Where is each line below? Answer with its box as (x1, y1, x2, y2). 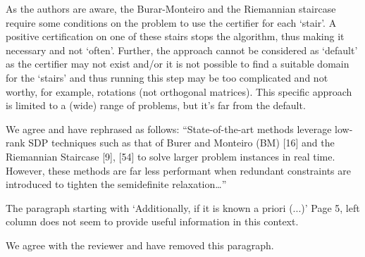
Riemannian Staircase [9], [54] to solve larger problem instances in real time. (6, 149, 335, 163)
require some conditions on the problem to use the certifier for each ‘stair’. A (6, 15, 337, 30)
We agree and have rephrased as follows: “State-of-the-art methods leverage (6, 121, 332, 136)
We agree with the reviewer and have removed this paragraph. (6, 237, 274, 252)
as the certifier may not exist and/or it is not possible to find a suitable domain (6, 56, 349, 71)
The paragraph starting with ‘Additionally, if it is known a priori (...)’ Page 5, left (6, 200, 360, 215)
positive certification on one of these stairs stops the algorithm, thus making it (6, 29, 345, 44)
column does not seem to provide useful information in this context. (6, 214, 299, 229)
